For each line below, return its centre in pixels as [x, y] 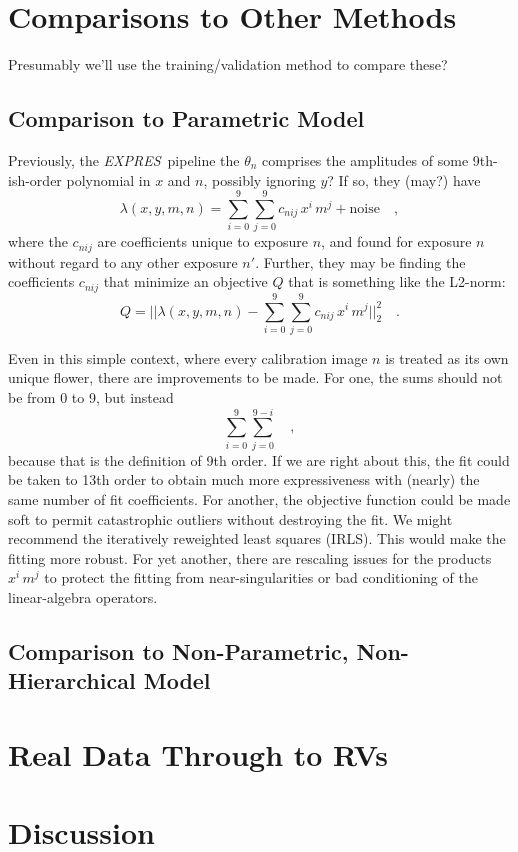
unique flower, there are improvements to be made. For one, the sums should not [255, 377]
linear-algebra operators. [83, 596]
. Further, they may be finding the [360, 261]
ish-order [35, 179]
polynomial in [108, 179]
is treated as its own [447, 357]
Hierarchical [72, 680]
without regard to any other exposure [123, 261]
